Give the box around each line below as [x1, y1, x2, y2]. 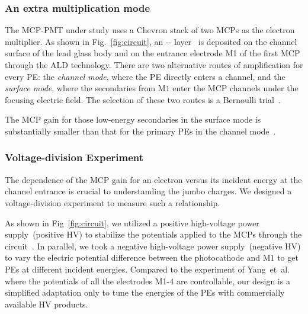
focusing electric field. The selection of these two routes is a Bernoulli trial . [5, 93, 281, 105]
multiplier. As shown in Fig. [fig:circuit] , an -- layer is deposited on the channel [5, 35, 297, 47]
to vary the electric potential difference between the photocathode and [5, 251, 260, 264]
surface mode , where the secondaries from [5, 82, 156, 94]
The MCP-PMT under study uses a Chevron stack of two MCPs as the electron [5, 24, 295, 36]
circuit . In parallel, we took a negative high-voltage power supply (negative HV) [5, 239, 301, 252]
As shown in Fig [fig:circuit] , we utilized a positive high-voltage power [5, 216, 259, 229]
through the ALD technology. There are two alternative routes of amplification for [5, 59, 303, 71]
